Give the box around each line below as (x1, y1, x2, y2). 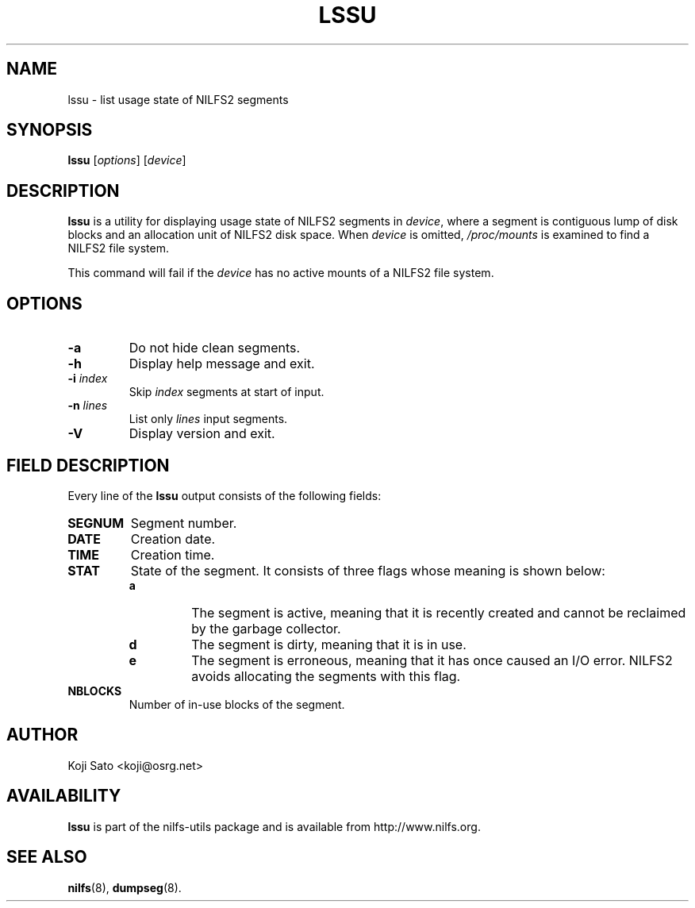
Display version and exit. (129, 425, 275, 442)
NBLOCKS (67, 683, 122, 698)
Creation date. (130, 530, 216, 547)
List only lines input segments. (129, 412, 288, 426)
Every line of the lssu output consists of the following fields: (67, 488, 382, 502)
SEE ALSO (6, 847, 87, 868)
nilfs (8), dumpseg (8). (67, 880, 182, 895)
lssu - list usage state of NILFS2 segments (67, 92, 289, 106)
